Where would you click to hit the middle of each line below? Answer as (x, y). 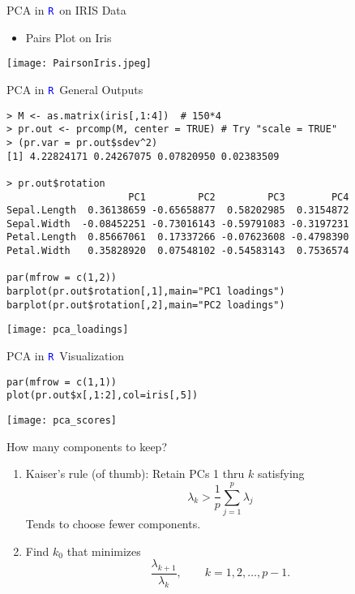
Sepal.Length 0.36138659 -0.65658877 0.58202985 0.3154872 (178, 211)
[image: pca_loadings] (68, 330)
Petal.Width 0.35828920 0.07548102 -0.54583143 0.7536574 (178, 251)
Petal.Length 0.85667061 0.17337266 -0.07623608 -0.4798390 (178, 237)
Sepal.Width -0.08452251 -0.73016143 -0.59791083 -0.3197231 (178, 224)
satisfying (281, 473)
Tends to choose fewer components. (113, 523)
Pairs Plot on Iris (68, 37)
